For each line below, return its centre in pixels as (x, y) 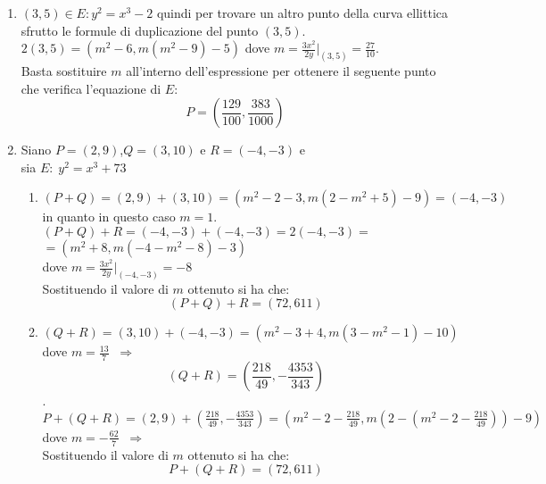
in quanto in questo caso (109, 217)
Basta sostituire (64, 71)
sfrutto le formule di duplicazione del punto (140, 30)
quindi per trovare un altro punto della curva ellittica (302, 13)
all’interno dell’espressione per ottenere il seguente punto (281, 71)
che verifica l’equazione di (91, 88)
